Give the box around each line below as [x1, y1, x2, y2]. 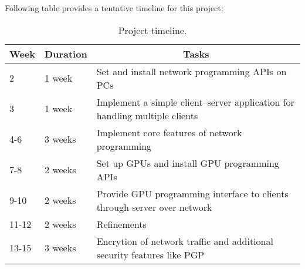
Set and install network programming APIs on [96, 64, 287, 78]
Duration [45, 46, 87, 60]
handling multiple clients [96, 108, 198, 122]
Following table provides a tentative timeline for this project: [5, 2, 223, 14]
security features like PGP [96, 247, 205, 261]
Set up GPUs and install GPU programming [96, 156, 279, 170]
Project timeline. [118, 23, 187, 37]
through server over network [96, 200, 212, 214]
